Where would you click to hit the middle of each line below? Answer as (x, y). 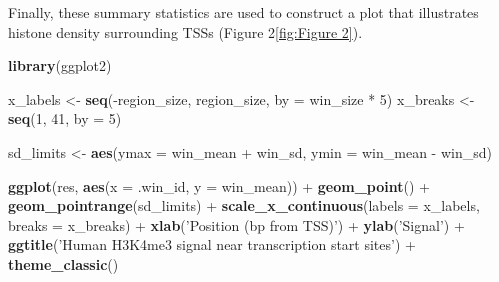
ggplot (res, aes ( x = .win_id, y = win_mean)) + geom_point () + (219, 185)
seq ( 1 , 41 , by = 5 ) (65, 118)
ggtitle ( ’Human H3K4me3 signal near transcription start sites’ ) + (212, 244)
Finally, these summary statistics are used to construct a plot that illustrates (243, 12)
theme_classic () (63, 263)
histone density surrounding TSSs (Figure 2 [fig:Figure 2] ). (185, 31)
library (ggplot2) (60, 65)
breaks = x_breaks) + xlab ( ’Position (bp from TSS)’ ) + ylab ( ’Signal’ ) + (236, 224)
